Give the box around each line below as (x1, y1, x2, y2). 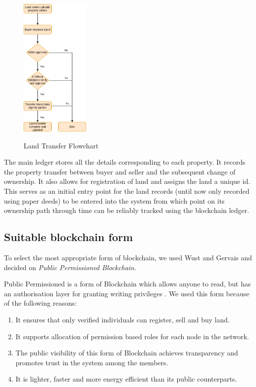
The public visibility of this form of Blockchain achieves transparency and (15, 348, 238, 358)
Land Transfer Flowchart (24, 140, 99, 150)
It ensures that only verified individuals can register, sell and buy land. (15, 314, 230, 324)
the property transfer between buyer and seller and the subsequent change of (4, 166, 235, 176)
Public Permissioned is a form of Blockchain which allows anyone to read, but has (4, 279, 251, 289)
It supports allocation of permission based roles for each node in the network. (15, 331, 249, 341)
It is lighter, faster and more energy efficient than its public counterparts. (15, 374, 237, 384)
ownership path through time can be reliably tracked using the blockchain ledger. (4, 205, 249, 215)
